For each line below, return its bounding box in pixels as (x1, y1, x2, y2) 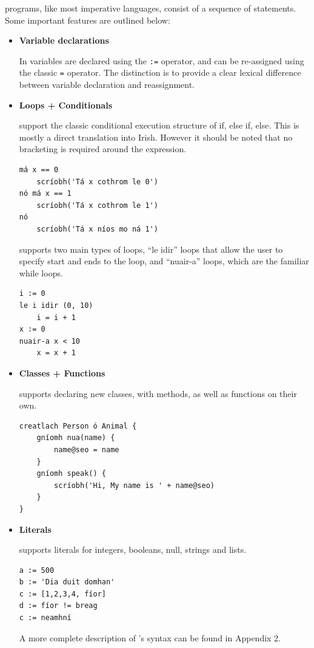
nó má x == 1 (19, 189, 72, 198)
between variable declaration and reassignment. (19, 78, 195, 91)
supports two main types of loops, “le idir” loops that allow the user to (19, 242, 283, 255)
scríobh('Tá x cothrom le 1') (36, 201, 158, 210)
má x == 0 (19, 165, 59, 175)
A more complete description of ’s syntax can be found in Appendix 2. (19, 631, 281, 644)
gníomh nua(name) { (36, 433, 115, 443)
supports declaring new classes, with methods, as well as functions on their (19, 387, 297, 399)
